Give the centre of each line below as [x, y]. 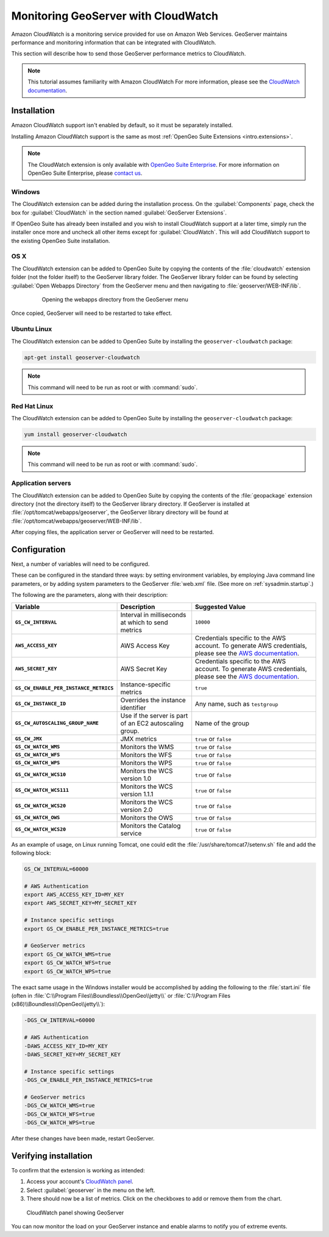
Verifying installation [52, 1156]
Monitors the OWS [147, 817]
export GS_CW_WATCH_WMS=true [68, 954]
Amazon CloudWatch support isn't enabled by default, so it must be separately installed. [122, 125]
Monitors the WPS [147, 763]
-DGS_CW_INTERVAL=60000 [60, 1020]
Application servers [41, 483]
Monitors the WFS [146, 755]
